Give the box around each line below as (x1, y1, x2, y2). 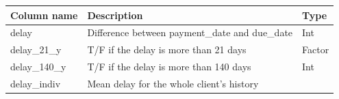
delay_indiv (10, 76, 61, 90)
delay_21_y (10, 42, 62, 57)
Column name (10, 8, 78, 22)
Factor (302, 42, 329, 57)
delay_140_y (10, 59, 66, 74)
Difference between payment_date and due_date (87, 25, 293, 40)
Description (87, 8, 143, 22)
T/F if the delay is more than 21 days (87, 42, 247, 57)
